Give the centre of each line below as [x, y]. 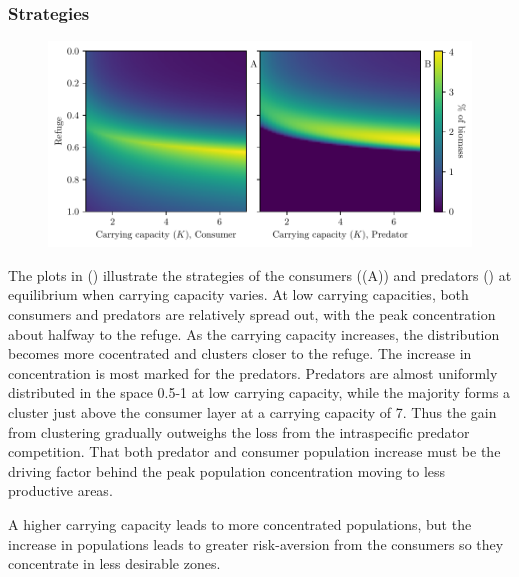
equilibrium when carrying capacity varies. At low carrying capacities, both [238, 294]
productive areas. [60, 490]
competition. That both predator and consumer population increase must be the [254, 451]
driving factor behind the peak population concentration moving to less [227, 470]
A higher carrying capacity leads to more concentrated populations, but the [240, 524]
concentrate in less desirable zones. [114, 563]
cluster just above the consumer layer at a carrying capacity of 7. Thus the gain [252, 412]
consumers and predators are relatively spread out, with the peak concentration [252, 314]
